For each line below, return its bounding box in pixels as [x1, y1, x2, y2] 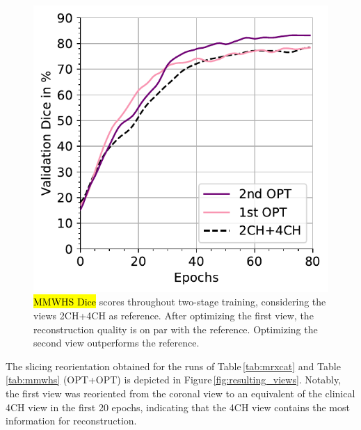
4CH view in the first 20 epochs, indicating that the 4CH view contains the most [6, 399, 350, 414]
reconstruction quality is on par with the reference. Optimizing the [33, 321, 318, 336]
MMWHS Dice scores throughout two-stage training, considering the [33, 294, 326, 309]
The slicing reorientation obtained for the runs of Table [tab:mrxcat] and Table [6, 358, 341, 373]
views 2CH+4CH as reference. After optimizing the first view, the [33, 308, 314, 322]
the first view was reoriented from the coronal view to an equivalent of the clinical [6, 385, 355, 400]
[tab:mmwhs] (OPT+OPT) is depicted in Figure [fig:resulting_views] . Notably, [6, 372, 342, 387]
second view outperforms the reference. [33, 335, 200, 350]
